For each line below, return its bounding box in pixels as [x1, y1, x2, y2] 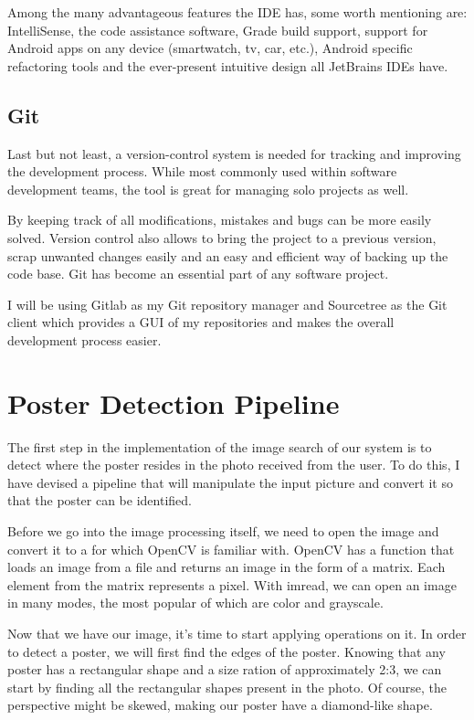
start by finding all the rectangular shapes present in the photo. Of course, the [7, 677, 447, 696]
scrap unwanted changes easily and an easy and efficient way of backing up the [7, 246, 448, 265]
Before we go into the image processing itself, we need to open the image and [7, 522, 439, 541]
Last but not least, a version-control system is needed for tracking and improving [7, 143, 461, 163]
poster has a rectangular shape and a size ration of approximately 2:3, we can [7, 660, 442, 679]
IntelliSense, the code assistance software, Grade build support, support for [7, 20, 428, 39]
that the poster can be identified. [7, 491, 192, 510]
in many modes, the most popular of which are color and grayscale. [7, 593, 384, 612]
